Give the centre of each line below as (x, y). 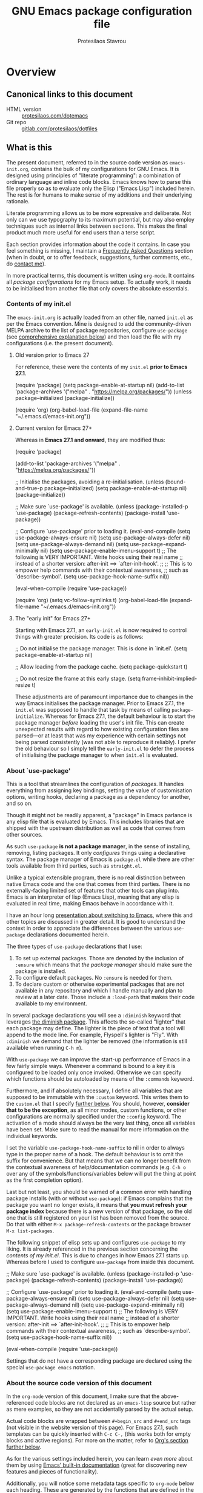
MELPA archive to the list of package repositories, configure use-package (97, 330)
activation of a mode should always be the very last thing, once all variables (101, 1123)
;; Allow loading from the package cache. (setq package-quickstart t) (101, 666)
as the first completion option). (45, 1180)
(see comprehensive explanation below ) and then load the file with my (94, 337)
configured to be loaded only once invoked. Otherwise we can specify (94, 1072)
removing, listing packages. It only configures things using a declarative (96, 853)
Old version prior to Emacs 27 (52, 355)
